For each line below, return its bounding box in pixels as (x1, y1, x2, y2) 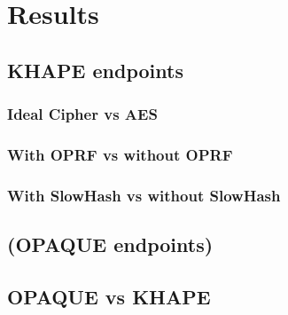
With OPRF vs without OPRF (7, 143, 233, 165)
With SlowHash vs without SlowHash (7, 184, 281, 206)
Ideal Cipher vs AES (7, 103, 158, 125)
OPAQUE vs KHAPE (7, 282, 211, 310)
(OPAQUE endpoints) (7, 231, 214, 258)
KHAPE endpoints (7, 56, 183, 83)
